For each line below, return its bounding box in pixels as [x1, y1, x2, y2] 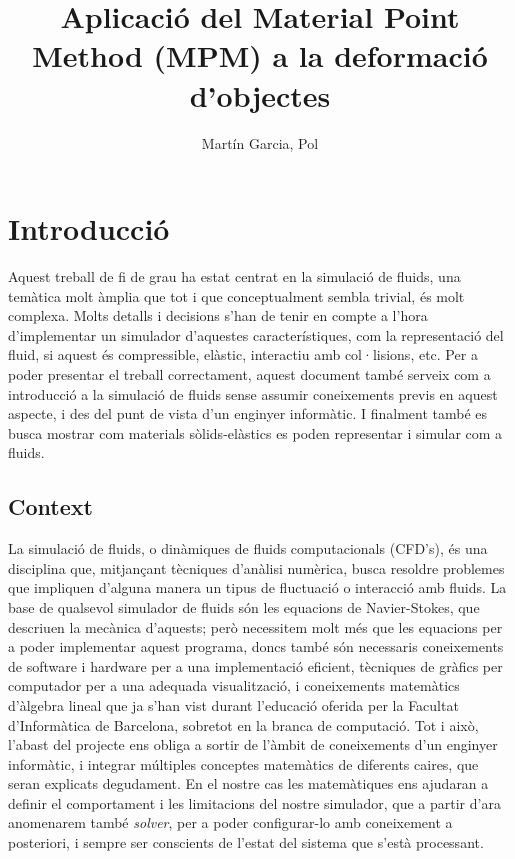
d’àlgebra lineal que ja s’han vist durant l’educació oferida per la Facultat [8, 694, 459, 715]
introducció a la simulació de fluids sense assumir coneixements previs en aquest [8, 383, 498, 404]
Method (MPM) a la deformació [32, 35, 488, 76]
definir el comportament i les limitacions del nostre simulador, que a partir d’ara [8, 792, 501, 813]
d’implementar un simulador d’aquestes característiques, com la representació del [8, 324, 504, 345]
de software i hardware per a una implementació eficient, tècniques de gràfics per [8, 655, 503, 676]
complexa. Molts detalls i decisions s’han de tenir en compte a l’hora [8, 305, 428, 326]
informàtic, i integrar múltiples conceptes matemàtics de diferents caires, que [8, 753, 479, 774]
